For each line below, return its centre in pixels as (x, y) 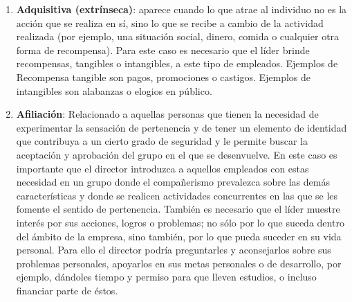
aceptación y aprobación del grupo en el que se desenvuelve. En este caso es (177, 154)
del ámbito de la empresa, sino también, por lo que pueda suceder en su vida (179, 236)
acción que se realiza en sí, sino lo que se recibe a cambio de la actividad (170, 23)
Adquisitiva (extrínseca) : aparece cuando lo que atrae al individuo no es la (182, 9)
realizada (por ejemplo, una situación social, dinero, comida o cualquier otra (178, 36)
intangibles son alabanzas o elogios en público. (114, 90)
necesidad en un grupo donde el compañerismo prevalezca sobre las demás (173, 182)
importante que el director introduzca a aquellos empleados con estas (163, 168)
